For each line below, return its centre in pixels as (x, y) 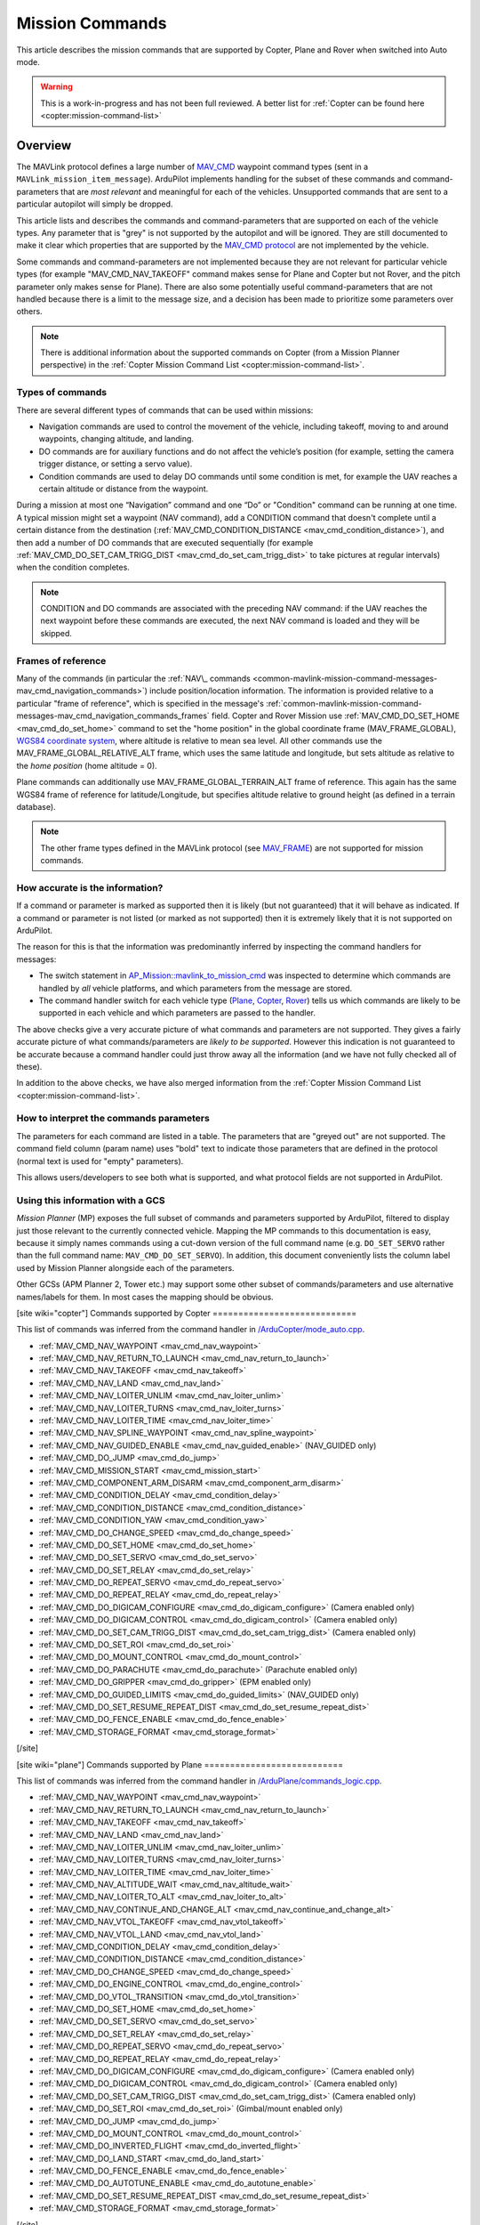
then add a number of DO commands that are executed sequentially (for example (165, 542)
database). (36, 806)
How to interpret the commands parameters (113, 1119)
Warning (56, 87)
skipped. (56, 633)
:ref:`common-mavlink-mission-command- (344, 703)
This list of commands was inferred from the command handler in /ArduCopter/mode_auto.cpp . (191, 1330)
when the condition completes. (73, 567)
